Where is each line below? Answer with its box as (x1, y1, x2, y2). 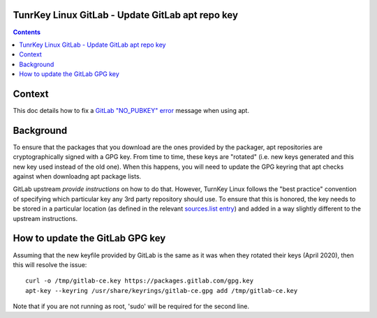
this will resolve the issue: (13, 260, 87, 268)
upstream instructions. (13, 214, 78, 222)
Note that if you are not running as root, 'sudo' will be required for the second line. (13, 302, 249, 310)
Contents (13, 28, 41, 36)
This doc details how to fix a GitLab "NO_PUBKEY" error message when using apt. (13, 106, 249, 114)
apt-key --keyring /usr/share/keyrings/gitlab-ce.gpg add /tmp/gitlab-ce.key (25, 287, 298, 294)
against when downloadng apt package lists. (13, 172, 142, 181)
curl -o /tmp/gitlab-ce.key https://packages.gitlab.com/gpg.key (25, 277, 254, 285)
